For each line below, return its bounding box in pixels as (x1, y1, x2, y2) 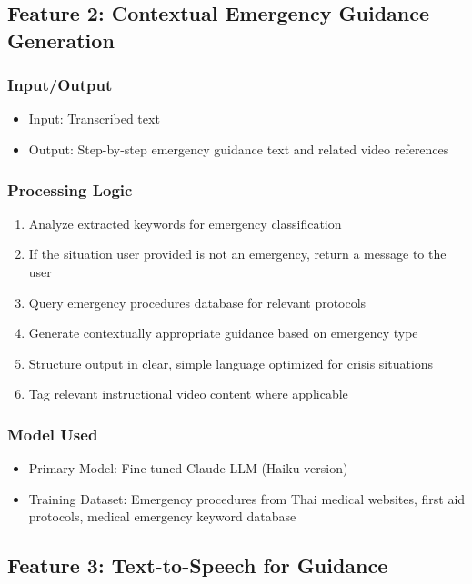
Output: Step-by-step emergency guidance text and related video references (28, 139, 449, 158)
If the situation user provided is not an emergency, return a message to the (28, 244, 447, 263)
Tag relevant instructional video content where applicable (28, 384, 348, 403)
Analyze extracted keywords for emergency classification (28, 213, 342, 233)
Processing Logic (7, 178, 133, 201)
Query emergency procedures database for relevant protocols (28, 292, 367, 312)
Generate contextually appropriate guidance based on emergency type (28, 323, 418, 342)
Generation (7, 25, 115, 54)
